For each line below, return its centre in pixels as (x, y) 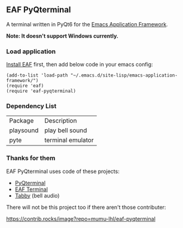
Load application (31, 51)
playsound (24, 130)
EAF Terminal (31, 189)
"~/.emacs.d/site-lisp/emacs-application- (124, 75)
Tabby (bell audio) (37, 195)
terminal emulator (69, 140)
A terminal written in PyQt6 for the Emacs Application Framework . (87, 24)
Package (22, 121)
